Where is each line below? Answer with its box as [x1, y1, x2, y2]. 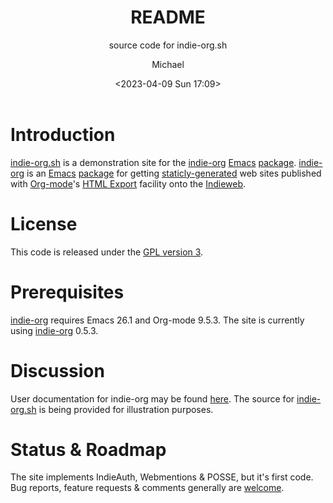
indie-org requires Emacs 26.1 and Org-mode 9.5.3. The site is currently [10, 314, 305, 326]
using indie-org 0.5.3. [10, 324, 99, 336]
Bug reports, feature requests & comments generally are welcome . [10, 482, 285, 494]
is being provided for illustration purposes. [38, 403, 214, 415]
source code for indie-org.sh [108, 39, 228, 51]
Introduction [10, 123, 116, 146]
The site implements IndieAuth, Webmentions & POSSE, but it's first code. [10, 471, 314, 483]
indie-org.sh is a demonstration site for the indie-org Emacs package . [10, 156, 297, 168]
